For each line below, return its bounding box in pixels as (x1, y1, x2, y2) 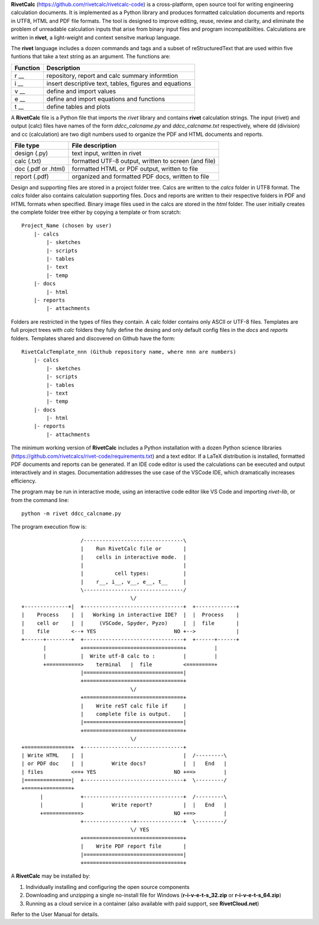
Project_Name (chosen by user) (21, 222, 112, 229)
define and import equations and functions (46, 95, 165, 103)
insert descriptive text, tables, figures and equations (46, 79, 191, 87)
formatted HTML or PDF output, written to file (71, 164, 198, 172)
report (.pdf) (14, 172, 50, 180)
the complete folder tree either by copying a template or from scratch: (11, 209, 181, 216)
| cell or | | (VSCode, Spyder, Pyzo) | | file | (21, 620, 240, 626)
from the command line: (11, 496, 69, 503)
